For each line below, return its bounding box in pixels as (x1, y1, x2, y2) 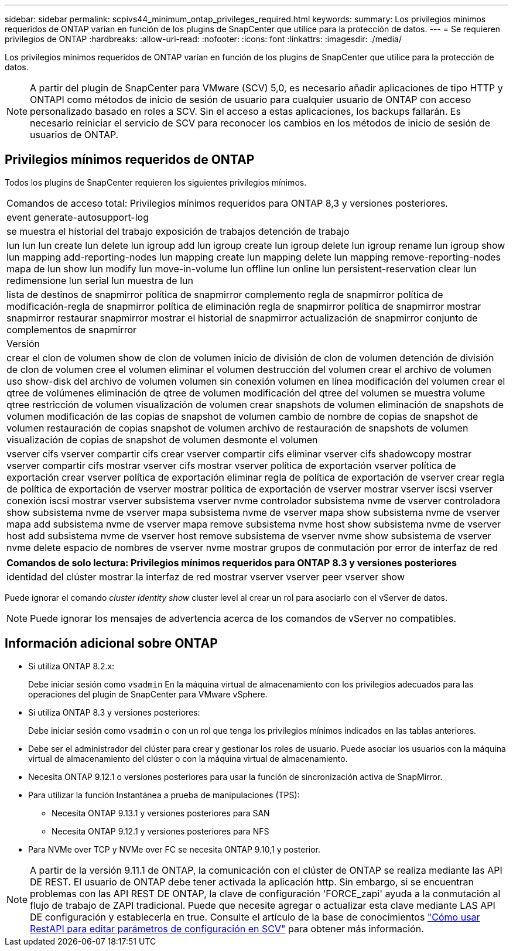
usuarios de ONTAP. (30, 129, 119, 141)
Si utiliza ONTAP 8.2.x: (28, 661, 115, 671)
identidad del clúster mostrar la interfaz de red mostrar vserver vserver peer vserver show (6, 570, 405, 583)
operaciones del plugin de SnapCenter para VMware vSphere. (28, 689, 268, 699)
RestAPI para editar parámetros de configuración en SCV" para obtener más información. (30, 922, 424, 935)
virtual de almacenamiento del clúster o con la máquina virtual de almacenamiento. (28, 753, 348, 764)
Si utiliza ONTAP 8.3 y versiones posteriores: (28, 707, 200, 717)
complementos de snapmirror (6, 323, 137, 336)
